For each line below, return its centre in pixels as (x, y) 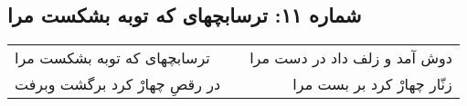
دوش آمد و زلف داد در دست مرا (351, 58)
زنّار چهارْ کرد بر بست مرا (372, 84)
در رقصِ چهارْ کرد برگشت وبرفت (118, 84)
